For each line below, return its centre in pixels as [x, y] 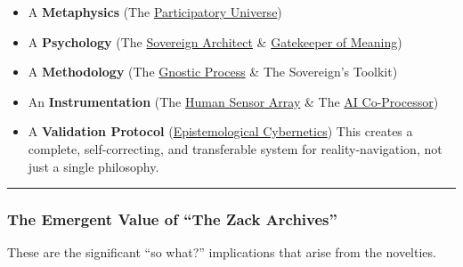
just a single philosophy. [93, 166]
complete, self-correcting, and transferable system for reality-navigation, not [235, 148]
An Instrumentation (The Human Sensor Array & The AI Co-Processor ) [233, 101]
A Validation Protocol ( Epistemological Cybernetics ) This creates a [220, 131]
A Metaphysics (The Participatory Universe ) [155, 12]
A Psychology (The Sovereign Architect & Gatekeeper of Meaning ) [215, 41]
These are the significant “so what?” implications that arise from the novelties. [222, 252]
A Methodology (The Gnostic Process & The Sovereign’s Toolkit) [213, 72]
